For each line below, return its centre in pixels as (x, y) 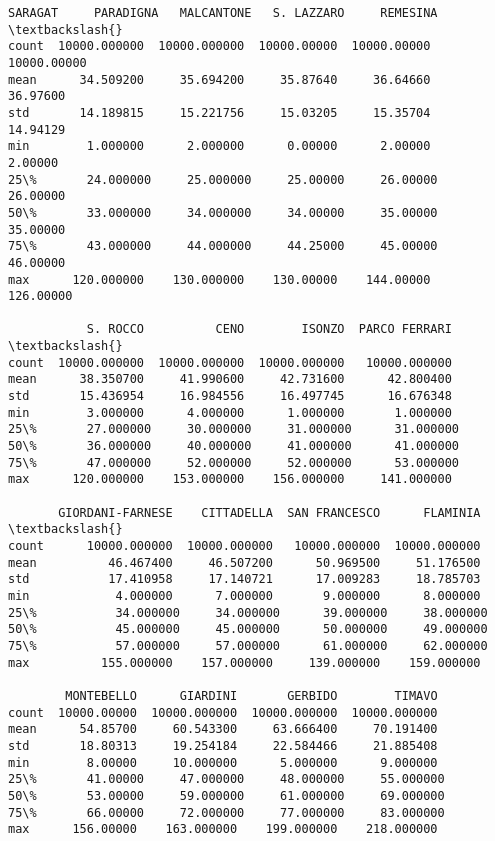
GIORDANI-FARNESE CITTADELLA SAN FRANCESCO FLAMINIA (269, 512)
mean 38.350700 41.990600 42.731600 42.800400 (230, 379)
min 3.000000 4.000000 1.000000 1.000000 (230, 412)
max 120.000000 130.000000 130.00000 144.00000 (219, 279)
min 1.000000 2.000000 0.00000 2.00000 (219, 146)
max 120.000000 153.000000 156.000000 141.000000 (230, 479)
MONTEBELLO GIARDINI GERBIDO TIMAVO (251, 695)
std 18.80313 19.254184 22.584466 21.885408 (223, 745)
